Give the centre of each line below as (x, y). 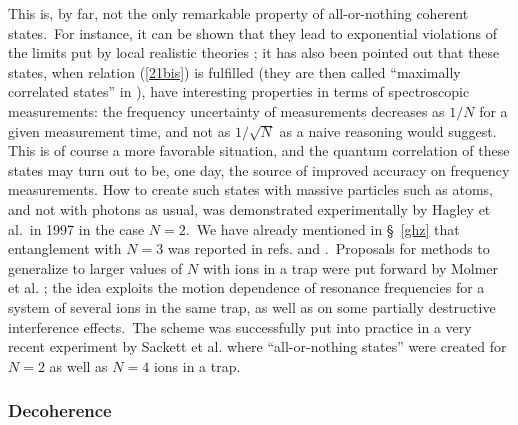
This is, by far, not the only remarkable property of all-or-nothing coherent (238, 13)
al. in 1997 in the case (76, 228)
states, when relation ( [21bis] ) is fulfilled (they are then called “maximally (234, 71)
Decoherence (60, 410)
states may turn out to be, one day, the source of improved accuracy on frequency (259, 169)
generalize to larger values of (95, 267)
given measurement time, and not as (119, 130)
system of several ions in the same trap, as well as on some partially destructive (252, 306)
